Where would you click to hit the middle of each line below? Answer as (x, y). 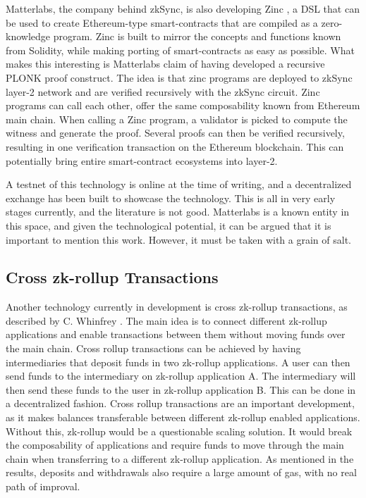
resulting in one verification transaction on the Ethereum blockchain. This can (175, 146)
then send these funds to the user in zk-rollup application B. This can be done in (181, 389)
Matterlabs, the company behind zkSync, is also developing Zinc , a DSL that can (183, 8)
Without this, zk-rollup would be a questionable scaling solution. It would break (179, 431)
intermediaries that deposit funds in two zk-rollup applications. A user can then (178, 362)
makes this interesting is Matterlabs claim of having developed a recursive (165, 64)
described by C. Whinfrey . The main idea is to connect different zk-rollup (166, 320)
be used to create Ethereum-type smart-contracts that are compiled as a (162, 22)
